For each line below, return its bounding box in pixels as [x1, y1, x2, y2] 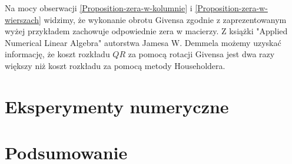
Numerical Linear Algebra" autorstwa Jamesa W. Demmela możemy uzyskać [5, 36, 281, 48]
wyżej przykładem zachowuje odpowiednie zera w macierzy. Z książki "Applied [5, 25, 288, 37]
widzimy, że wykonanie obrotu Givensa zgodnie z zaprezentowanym [44, 13, 287, 25]
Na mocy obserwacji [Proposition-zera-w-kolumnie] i [5, 2, 193, 14]
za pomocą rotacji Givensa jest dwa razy [128, 48, 275, 60]
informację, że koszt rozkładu [5, 48, 110, 60]
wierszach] [5, 13, 41, 25]
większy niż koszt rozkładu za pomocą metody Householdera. [5, 59, 225, 71]
